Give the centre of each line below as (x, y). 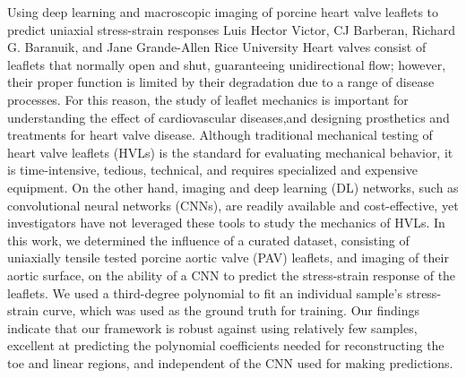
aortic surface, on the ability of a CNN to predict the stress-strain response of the (232, 275)
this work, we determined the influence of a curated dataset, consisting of (208, 240)
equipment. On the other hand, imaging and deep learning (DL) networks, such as (233, 187)
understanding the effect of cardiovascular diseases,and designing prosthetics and (229, 117)
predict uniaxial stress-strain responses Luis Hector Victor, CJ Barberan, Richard (231, 29)
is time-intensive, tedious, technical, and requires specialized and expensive (212, 170)
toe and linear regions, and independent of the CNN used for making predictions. (230, 362)
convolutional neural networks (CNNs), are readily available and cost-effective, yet (233, 205)
